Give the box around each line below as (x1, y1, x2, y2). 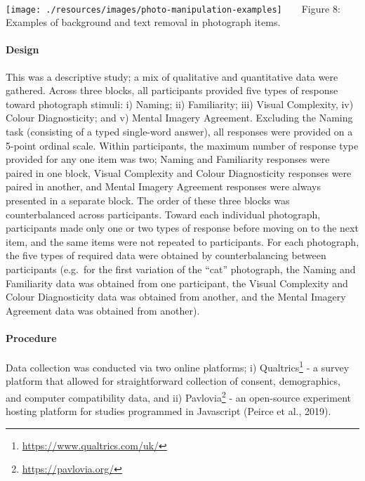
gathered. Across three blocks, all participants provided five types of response (6, 83, 338, 98)
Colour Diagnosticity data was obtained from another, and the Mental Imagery (6, 289, 346, 304)
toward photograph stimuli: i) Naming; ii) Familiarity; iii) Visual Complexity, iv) (6, 96, 354, 111)
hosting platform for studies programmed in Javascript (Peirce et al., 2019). (6, 404, 331, 419)
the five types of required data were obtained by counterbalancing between (6, 248, 326, 263)
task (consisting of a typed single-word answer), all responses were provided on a (6, 124, 353, 139)
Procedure (6, 330, 57, 345)
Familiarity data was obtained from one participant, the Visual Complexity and (6, 275, 348, 290)
